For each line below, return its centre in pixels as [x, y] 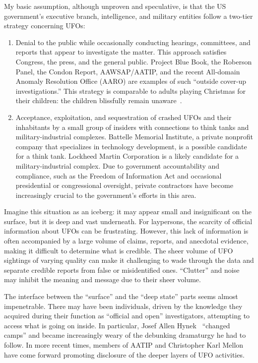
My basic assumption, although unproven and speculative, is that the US [115, 6]
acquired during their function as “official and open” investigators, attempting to [127, 316]
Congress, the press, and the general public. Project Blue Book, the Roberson [134, 61]
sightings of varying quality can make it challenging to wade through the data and [129, 260]
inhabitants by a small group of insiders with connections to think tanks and [132, 127]
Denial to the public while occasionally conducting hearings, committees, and [133, 42]
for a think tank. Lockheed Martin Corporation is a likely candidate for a [127, 156]
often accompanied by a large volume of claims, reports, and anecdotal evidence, [126, 241]
